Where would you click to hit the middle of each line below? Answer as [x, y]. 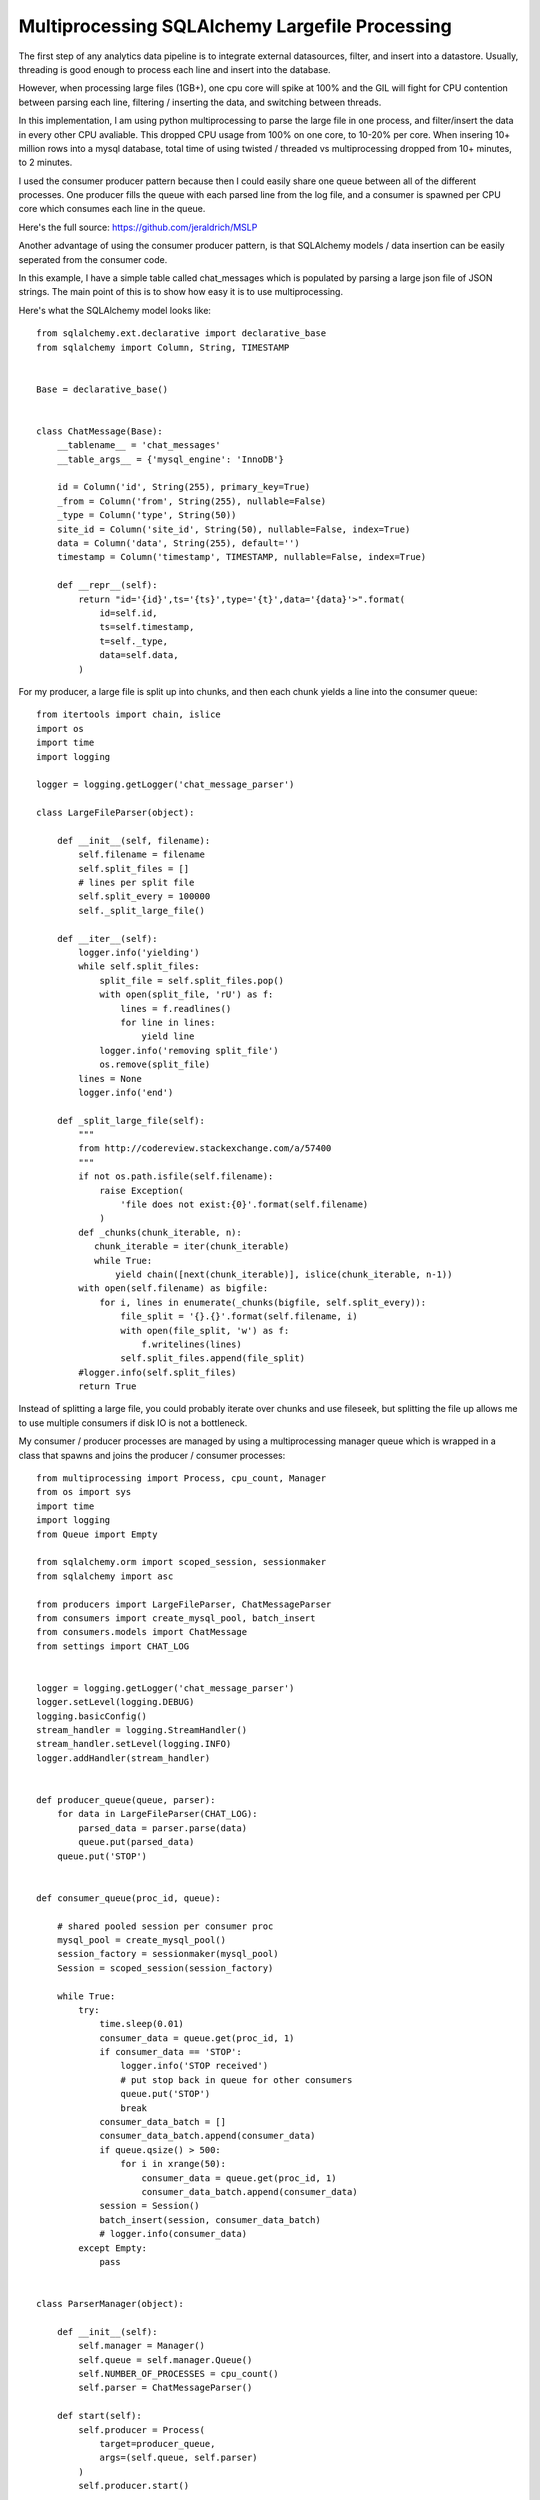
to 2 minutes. [45, 162]
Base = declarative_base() [102, 389]
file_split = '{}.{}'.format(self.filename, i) [239, 1316]
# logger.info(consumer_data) [173, 2234]
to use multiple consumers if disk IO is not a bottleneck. [133, 1422]
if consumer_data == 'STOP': [170, 2052]
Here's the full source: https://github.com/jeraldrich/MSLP [138, 227]
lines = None [110, 1078]
